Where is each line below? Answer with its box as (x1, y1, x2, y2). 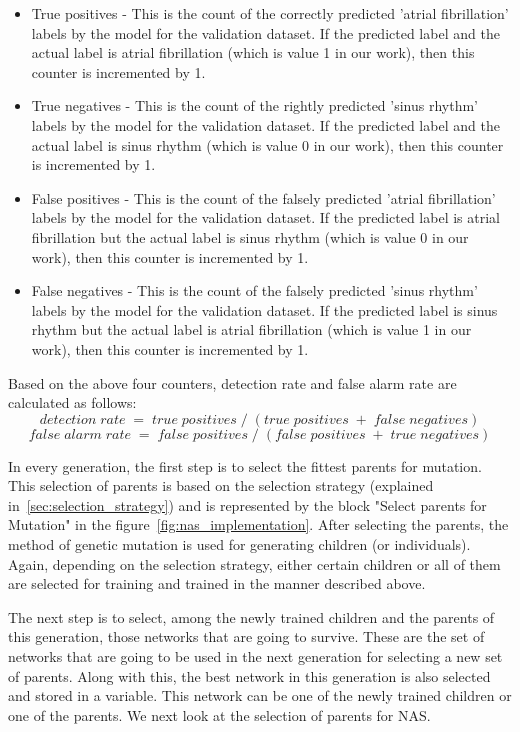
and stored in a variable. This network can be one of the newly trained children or (8, 685, 512, 706)
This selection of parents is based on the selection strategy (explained (8, 475, 434, 496)
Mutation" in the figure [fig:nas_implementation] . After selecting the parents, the (8, 514, 509, 535)
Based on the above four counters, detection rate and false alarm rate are (8, 372, 457, 393)
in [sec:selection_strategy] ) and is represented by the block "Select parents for (8, 494, 487, 515)
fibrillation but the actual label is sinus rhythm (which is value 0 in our (31, 226, 469, 247)
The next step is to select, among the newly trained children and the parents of (8, 606, 495, 627)
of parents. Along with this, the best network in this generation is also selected (8, 665, 491, 686)
